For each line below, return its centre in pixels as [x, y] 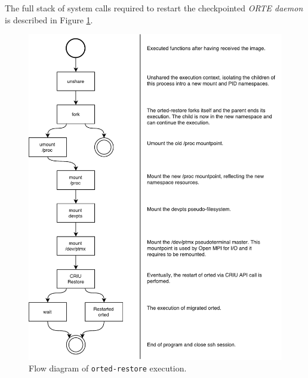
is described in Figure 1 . [49, 19]
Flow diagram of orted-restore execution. [108, 368]
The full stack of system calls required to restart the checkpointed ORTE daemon [154, 8]
